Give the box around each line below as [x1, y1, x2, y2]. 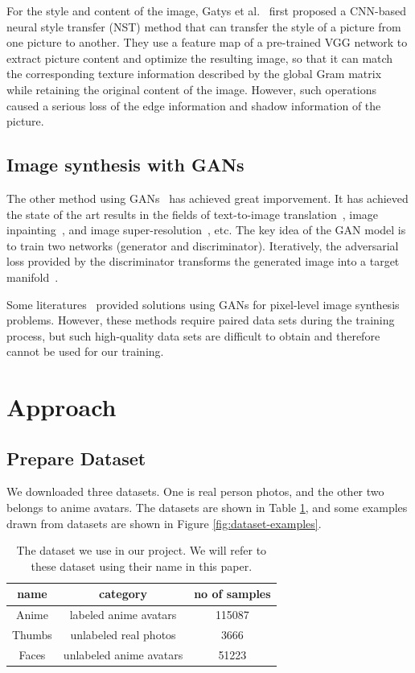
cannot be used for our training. [6, 343, 164, 360]
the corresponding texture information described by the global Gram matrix [6, 65, 382, 82]
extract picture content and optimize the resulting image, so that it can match [6, 49, 393, 66]
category [99, 585, 147, 602]
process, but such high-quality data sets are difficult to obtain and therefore [6, 327, 380, 344]
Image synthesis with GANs [6, 152, 244, 177]
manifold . [6, 268, 59, 285]
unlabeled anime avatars [63, 646, 183, 663]
